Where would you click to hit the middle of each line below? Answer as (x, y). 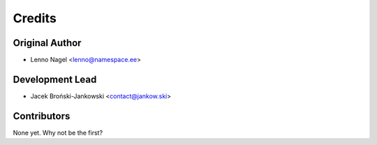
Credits (35, 18)
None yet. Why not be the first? (58, 132)
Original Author (47, 43)
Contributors (42, 116)
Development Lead (55, 79)
